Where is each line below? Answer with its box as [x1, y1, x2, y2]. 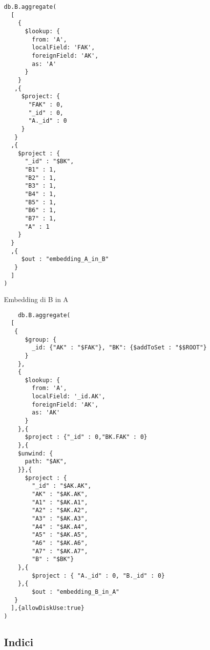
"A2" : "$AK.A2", [32, 507, 88, 514]
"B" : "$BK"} [32, 556, 74, 563]
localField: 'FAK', [32, 44, 95, 51]
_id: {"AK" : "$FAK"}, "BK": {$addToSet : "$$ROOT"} [32, 344, 207, 351]
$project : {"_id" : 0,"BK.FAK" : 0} [24, 433, 147, 441]
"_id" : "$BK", [24, 158, 74, 165]
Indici [4, 634, 34, 649]
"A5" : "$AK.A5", [32, 531, 88, 539]
